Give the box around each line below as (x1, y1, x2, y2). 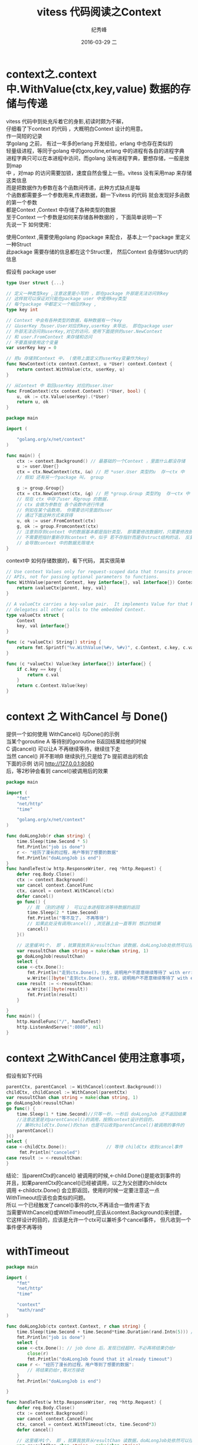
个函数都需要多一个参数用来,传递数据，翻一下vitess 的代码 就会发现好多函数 (6, 191, 190, 198)
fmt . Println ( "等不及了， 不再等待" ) (27, 915, 109, 921)
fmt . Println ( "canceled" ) (19, 1150, 81, 1156)
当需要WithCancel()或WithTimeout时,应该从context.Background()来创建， (6, 1209, 185, 1216)
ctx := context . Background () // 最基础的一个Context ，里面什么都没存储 (16, 458, 186, 464)
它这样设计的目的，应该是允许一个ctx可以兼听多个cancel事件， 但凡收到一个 (6, 1216, 192, 1223)
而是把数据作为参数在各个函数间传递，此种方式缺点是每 (6, 184, 140, 191)
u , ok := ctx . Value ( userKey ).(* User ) (16, 393, 110, 400)
